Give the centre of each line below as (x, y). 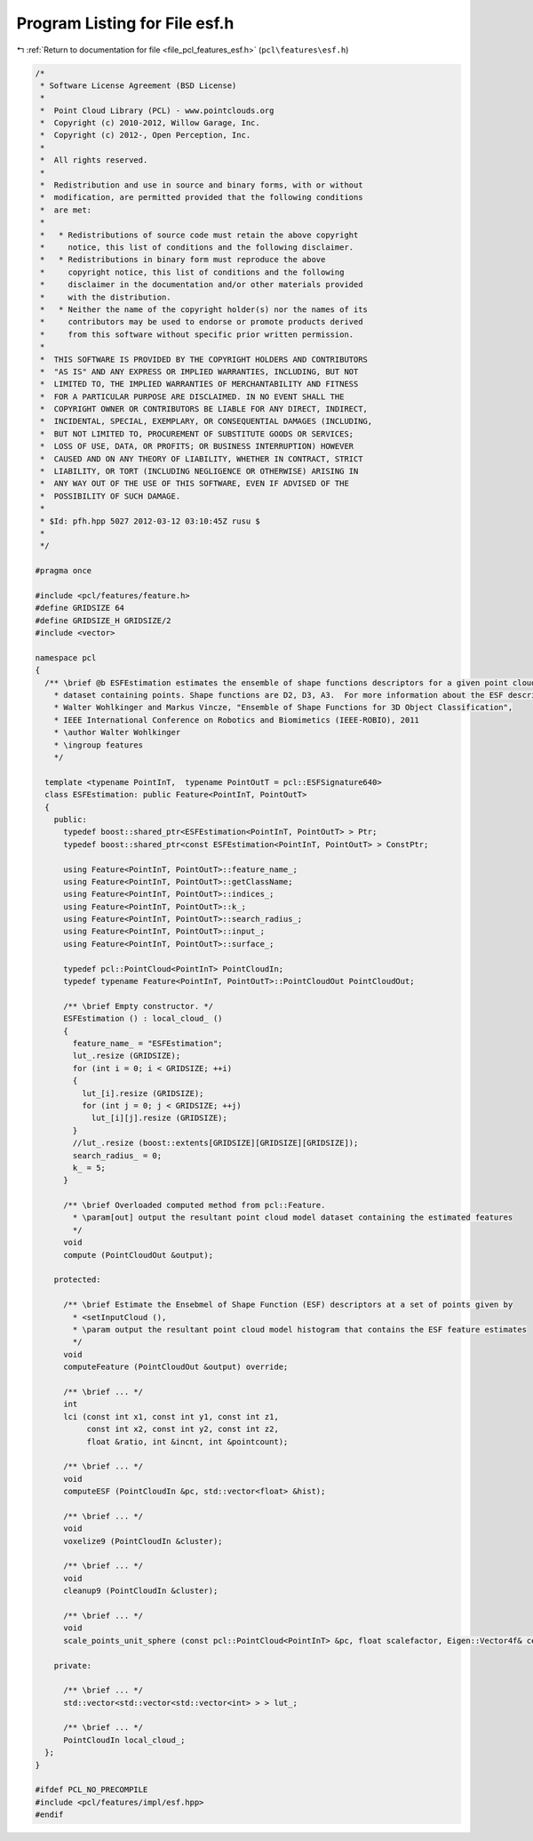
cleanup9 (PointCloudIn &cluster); (141, 1591)
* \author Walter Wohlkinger (117, 732)
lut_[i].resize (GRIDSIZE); (143, 1093)
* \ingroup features (99, 745)
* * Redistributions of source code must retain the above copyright (199, 235)
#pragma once (64, 571)
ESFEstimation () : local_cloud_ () (143, 1019)
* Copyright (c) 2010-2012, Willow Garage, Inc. (151, 123)
